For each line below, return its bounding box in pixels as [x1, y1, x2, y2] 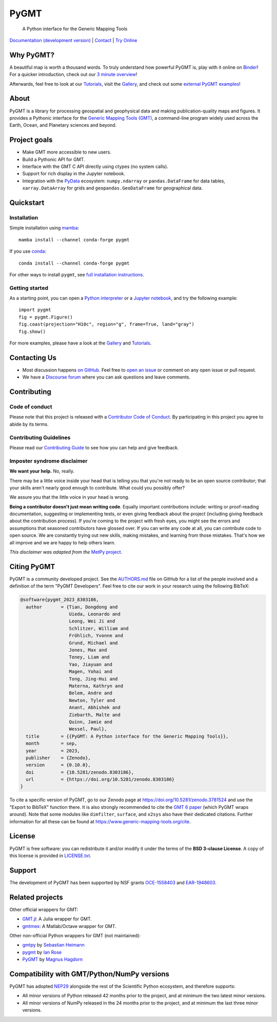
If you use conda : [9, 248, 47, 254]
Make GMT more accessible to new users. [22, 149, 111, 155]
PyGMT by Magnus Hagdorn [22, 956, 83, 962]
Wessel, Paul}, [69, 726, 107, 732]
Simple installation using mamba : [9, 225, 80, 231]
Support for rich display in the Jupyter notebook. [22, 171, 126, 177]
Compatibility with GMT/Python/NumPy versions [9, 970, 169, 978]
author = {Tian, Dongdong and [26, 604, 118, 610]
